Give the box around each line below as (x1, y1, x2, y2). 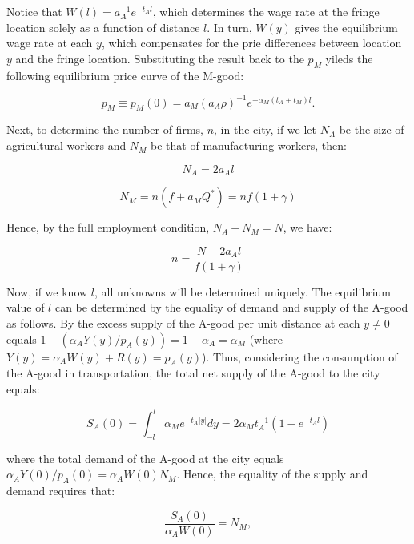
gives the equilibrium (295, 18, 398, 35)
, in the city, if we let (214, 121, 316, 138)
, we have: (283, 219, 332, 236)
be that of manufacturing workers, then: (151, 137, 347, 154)
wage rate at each (6, 34, 93, 51)
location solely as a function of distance (6, 18, 200, 35)
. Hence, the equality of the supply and (176, 465, 368, 482)
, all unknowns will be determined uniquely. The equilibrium (94, 283, 391, 300)
